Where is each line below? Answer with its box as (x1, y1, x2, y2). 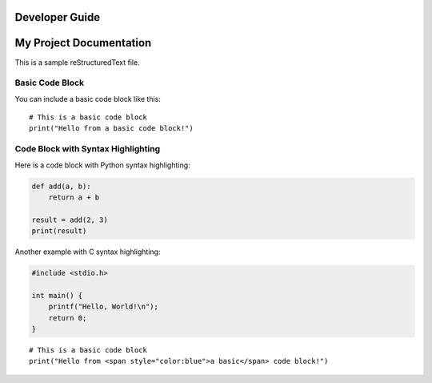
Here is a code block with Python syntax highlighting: (14, 160, 191, 170)
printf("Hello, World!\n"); (48, 302, 159, 312)
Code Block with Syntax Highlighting (14, 143, 160, 155)
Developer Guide (14, 10, 101, 24)
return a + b (48, 192, 100, 202)
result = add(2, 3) (31, 215, 108, 224)
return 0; (48, 313, 87, 322)
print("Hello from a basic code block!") (29, 124, 194, 133)
